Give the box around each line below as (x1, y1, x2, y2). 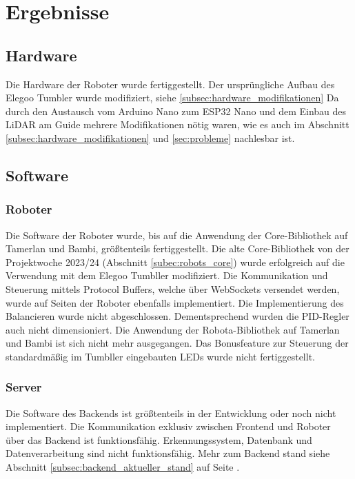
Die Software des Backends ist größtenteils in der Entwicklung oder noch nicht (6, 405, 336, 420)
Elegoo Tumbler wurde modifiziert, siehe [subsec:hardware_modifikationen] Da (6, 90, 339, 105)
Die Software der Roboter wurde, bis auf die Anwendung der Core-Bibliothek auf (6, 227, 348, 242)
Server (6, 378, 42, 396)
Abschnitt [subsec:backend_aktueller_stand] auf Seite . (6, 460, 240, 474)
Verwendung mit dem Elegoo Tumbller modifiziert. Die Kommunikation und (6, 268, 328, 283)
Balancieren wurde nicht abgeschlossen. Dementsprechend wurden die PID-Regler (6, 309, 349, 323)
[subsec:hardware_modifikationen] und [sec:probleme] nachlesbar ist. (6, 130, 295, 145)
